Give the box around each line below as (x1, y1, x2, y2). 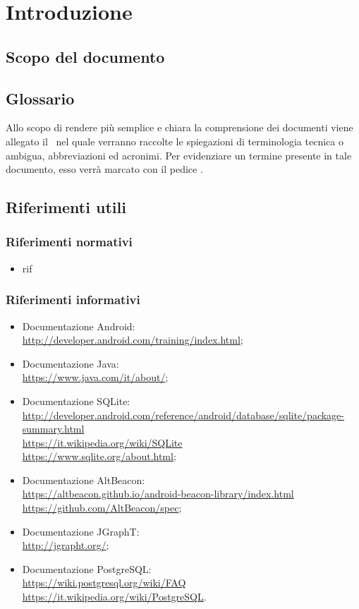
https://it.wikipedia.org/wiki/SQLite (22, 435, 183, 450)
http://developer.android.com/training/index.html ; (22, 332, 243, 347)
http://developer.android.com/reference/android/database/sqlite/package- (22, 407, 344, 422)
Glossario (6, 87, 75, 109)
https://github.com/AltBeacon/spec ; (22, 500, 182, 515)
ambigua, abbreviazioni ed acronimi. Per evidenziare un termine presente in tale (6, 147, 352, 162)
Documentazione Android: (22, 318, 135, 333)
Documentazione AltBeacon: (22, 472, 145, 487)
